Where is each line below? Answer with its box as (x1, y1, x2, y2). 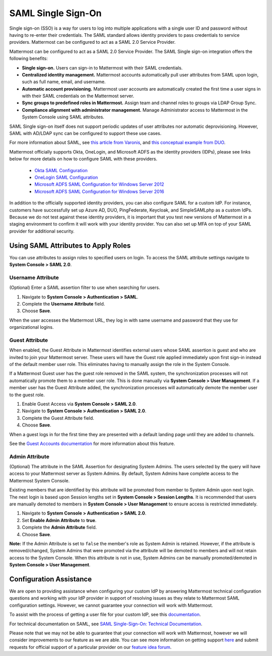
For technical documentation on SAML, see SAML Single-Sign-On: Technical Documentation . (9, 621, 202, 627)
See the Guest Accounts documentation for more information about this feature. (9, 441, 175, 447)
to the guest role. (9, 392, 45, 398)
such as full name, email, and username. (22, 79, 106, 85)
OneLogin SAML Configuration (34, 174, 98, 180)
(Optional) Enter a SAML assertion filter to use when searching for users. (9, 284, 161, 290)
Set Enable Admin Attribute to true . (22, 517, 97, 523)
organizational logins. (9, 324, 54, 330)
